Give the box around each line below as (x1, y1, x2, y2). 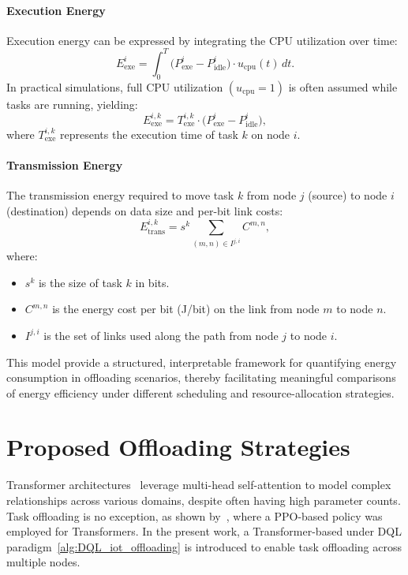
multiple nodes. (6, 554, 80, 570)
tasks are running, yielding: (6, 95, 138, 112)
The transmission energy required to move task (6, 187, 234, 203)
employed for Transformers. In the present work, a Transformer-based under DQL (6, 523, 402, 540)
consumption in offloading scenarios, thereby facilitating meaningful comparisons (6, 369, 396, 386)
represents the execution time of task (59, 125, 238, 142)
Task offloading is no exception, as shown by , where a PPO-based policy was (6, 507, 383, 524)
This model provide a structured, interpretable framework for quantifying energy (6, 353, 397, 370)
